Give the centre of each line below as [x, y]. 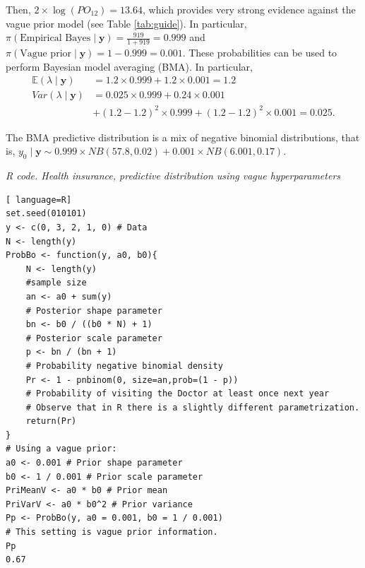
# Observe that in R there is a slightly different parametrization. [193, 407]
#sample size [56, 283]
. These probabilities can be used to [260, 53]
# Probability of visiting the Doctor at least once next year [178, 394]
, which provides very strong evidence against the [249, 9]
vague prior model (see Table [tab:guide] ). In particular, [126, 23]
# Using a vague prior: [61, 449]
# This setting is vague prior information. [112, 532]
